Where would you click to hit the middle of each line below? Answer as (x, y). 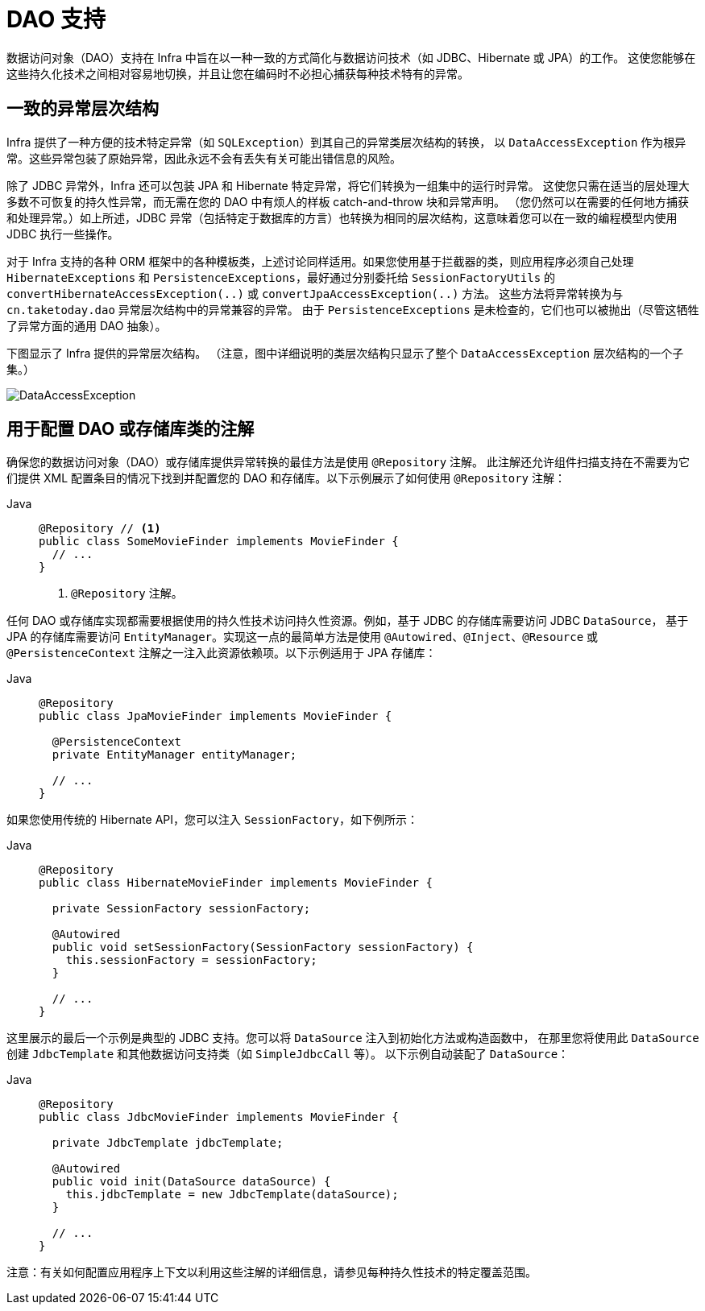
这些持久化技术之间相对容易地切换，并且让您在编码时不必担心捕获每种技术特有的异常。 (238, 73)
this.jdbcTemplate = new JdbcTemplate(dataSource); (232, 1195)
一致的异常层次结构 (83, 109)
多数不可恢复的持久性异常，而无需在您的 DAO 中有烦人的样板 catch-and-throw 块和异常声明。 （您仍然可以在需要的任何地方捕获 (348, 201)
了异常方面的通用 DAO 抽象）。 (87, 325)
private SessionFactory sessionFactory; (181, 909)
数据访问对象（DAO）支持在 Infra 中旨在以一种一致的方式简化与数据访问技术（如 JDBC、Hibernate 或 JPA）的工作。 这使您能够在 (351, 57)
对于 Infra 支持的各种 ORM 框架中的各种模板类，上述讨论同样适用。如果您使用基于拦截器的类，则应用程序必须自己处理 (320, 261)
